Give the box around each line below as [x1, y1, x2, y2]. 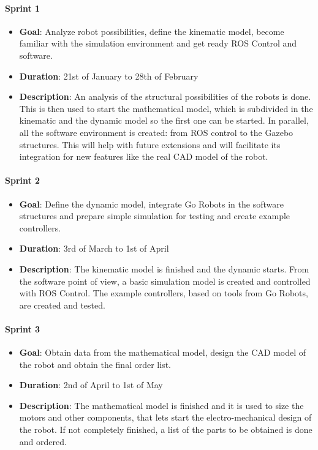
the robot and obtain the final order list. [19, 358, 171, 370]
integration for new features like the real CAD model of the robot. [19, 150, 268, 163]
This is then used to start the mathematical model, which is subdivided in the [19, 102, 313, 114]
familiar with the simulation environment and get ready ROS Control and [19, 37, 297, 50]
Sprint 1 [5, 1, 40, 14]
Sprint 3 [5, 322, 40, 335]
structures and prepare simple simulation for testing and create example [19, 209, 290, 222]
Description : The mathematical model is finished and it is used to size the [19, 399, 304, 411]
